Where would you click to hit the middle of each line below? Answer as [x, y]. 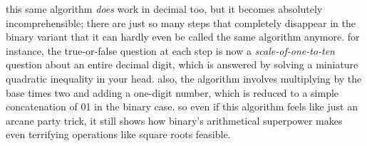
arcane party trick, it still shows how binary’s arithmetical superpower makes [174, 120]
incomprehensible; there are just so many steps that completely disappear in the [181, 22]
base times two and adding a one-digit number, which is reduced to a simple [172, 92]
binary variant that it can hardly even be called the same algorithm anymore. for [183, 37]
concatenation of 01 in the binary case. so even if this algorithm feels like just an [182, 106]
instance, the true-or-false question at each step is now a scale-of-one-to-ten [170, 50]
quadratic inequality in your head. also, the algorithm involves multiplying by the [184, 78]
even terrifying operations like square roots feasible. [118, 134]
